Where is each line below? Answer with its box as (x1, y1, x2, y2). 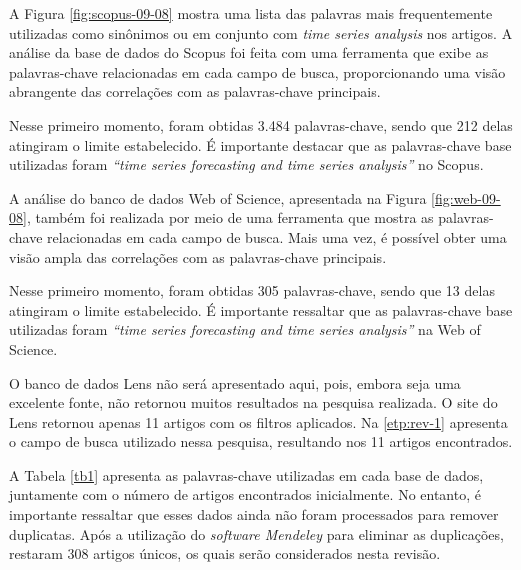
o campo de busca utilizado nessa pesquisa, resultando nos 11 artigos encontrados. (9, 431, 513, 452)
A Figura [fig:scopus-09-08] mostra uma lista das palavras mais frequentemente (9, 3, 493, 23)
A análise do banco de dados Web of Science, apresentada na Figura (9, 187, 427, 208)
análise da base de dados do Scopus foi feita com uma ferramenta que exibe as (9, 42, 489, 63)
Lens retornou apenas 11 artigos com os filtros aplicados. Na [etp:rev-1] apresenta (9, 411, 508, 432)
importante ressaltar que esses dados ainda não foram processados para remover (9, 504, 499, 525)
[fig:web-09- (431, 187, 501, 208)
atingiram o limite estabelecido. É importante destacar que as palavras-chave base (9, 134, 512, 155)
